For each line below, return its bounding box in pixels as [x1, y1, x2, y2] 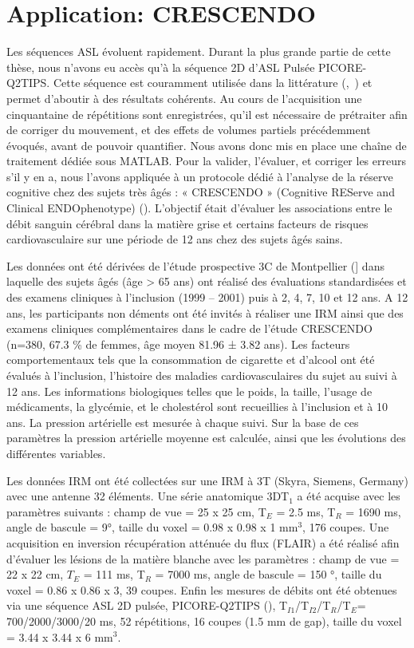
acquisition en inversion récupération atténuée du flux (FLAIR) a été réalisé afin [6, 534, 400, 551]
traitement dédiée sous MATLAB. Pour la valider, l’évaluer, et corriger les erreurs [6, 152, 406, 169]
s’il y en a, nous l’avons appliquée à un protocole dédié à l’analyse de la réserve [6, 168, 393, 184]
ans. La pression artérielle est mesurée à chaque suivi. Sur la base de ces [6, 413, 359, 430]
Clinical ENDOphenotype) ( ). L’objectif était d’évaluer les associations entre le [6, 200, 392, 216]
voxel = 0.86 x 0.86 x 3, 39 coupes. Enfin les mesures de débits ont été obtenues [6, 581, 397, 598]
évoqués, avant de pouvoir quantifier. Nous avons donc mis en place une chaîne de [6, 136, 407, 153]
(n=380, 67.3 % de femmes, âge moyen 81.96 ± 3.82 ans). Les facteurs [6, 335, 350, 352]
